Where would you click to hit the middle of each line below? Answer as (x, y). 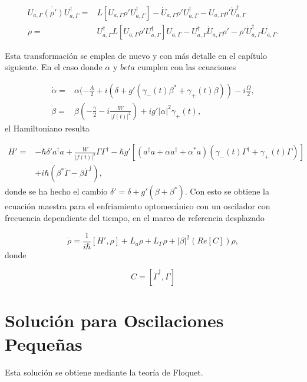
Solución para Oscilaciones (114, 320)
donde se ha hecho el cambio (56, 191)
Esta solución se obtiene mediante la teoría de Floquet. (104, 372)
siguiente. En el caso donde (54, 67)
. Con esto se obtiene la (227, 191)
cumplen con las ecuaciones (187, 67)
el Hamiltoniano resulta (47, 128)
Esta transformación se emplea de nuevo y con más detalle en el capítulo (136, 55)
